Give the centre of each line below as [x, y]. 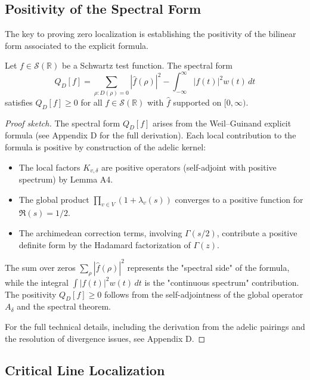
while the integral [37, 282]
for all [92, 102]
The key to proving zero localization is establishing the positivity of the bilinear [151, 34]
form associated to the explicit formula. [77, 45]
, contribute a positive [257, 233]
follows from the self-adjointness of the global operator [204, 294]
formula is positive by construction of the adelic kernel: [106, 147]
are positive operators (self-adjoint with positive [189, 167]
